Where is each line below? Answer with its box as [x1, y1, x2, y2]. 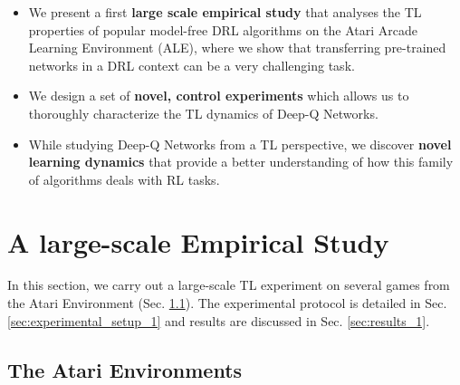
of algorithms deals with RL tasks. [28, 169, 220, 188]
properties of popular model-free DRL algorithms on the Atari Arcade [28, 20, 417, 39]
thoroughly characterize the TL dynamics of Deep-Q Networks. [28, 103, 379, 122]
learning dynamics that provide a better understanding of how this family [28, 152, 454, 171]
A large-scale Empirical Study [7, 223, 389, 260]
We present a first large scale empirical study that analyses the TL [28, 3, 422, 21]
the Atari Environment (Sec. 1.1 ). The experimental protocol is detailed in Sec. [7, 294, 447, 313]
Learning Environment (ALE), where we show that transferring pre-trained [28, 38, 446, 57]
